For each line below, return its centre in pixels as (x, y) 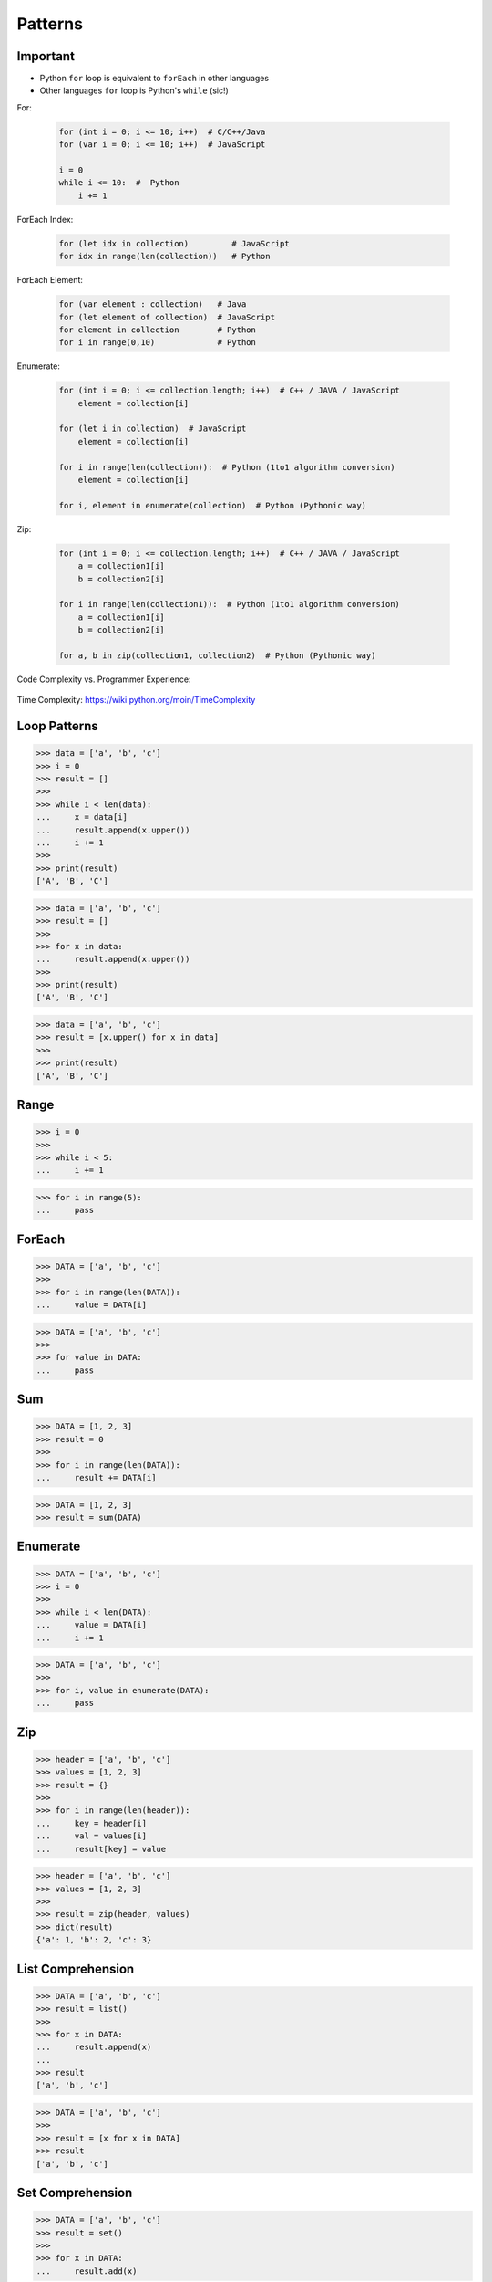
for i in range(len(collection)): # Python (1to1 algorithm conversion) (227, 467)
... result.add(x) (87, 2271)
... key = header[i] (92, 1823)
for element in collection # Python (158, 330)
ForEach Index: (45, 219)
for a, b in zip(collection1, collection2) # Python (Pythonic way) (217, 655)
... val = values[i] (92, 1836)
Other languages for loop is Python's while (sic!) (134, 90)
